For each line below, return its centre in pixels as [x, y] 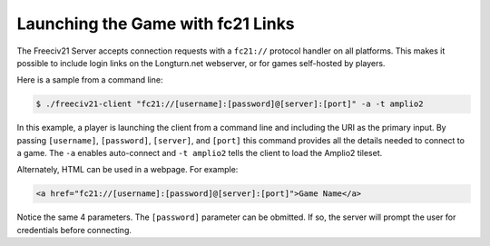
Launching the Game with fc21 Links [156, 24]
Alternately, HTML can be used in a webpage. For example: [127, 170]
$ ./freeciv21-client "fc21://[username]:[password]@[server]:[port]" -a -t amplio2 [230, 104]
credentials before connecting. [74, 230]
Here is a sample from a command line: [90, 80]
